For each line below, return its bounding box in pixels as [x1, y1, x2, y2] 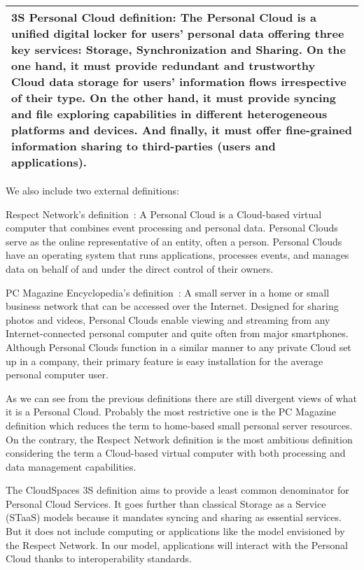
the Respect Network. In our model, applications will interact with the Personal [6, 537, 348, 552]
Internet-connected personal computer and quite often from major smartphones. [6, 326, 349, 341]
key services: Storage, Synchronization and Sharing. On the [11, 41, 346, 57]
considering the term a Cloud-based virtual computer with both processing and [6, 446, 346, 460]
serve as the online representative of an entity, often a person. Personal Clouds [6, 234, 342, 248]
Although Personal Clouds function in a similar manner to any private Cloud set [6, 339, 351, 354]
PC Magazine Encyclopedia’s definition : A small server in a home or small [6, 285, 330, 299]
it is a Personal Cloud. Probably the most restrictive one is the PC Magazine [6, 404, 337, 419]
